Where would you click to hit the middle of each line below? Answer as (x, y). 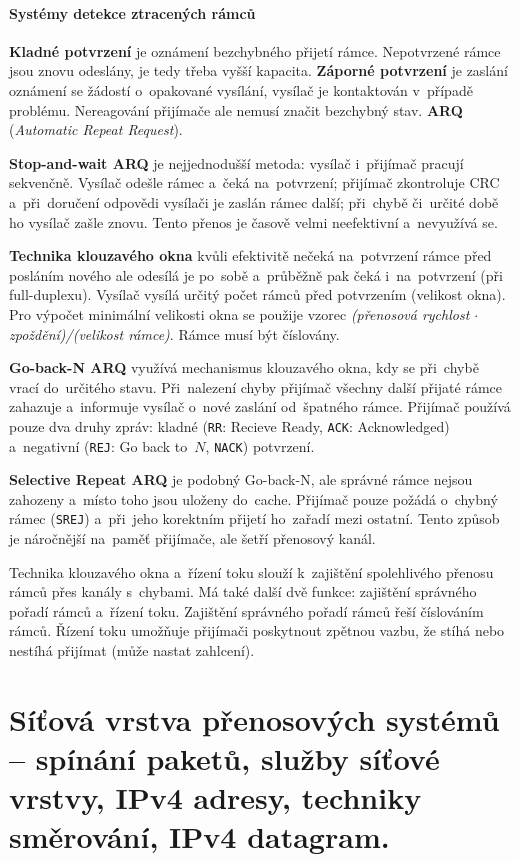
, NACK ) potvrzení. (260, 445)
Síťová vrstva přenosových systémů (254, 718)
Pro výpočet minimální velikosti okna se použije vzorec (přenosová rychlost (239, 313)
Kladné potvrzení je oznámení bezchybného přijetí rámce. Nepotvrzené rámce (255, 50)
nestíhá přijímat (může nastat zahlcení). (132, 650)
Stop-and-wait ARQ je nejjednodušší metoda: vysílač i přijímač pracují (236, 162)
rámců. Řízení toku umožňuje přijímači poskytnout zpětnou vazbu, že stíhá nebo (257, 630)
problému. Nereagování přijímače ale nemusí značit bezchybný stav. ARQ (236, 109)
